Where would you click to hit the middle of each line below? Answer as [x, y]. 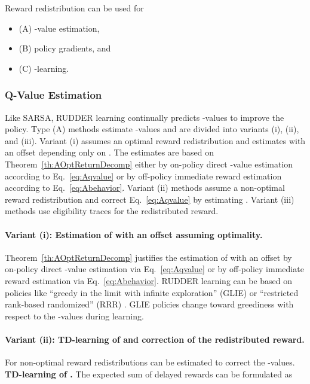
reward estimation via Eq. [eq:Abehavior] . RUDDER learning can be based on [149, 280]
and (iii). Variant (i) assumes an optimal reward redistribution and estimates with [155, 140]
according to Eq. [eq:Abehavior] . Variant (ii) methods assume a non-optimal [145, 188]
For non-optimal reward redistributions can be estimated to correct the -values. [150, 362]
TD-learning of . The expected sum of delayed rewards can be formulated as [149, 374]
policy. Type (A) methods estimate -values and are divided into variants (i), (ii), [152, 129]
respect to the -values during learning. [74, 316]
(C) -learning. [44, 68]
